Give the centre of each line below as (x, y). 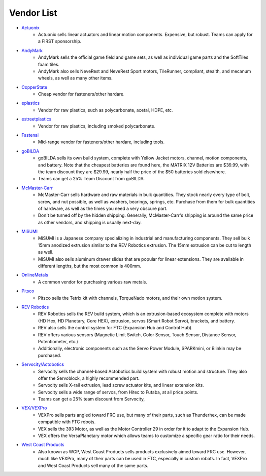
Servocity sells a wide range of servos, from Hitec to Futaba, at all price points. (118, 392)
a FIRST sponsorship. (60, 41)
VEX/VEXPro (34, 408)
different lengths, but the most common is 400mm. (90, 266)
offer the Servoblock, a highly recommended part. (89, 378)
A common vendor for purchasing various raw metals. (93, 282)
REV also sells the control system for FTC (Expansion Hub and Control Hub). (116, 328)
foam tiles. (49, 64)
